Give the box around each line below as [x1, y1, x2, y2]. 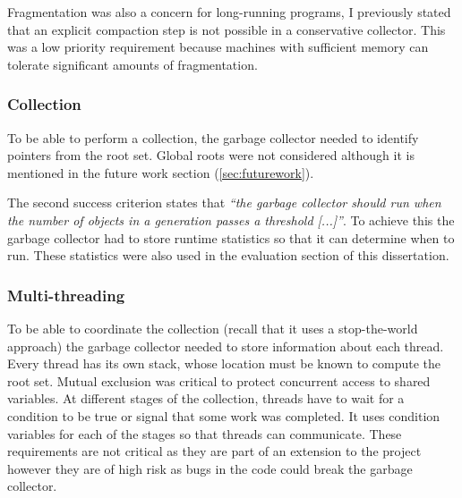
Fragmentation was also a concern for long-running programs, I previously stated [7, 3, 451, 21]
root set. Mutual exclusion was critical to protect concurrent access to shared [7, 371, 431, 390]
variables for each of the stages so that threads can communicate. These [7, 424, 402, 443]
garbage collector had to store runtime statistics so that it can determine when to [7, 228, 455, 247]
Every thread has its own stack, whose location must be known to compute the [7, 354, 441, 373]
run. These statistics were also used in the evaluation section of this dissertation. [7, 246, 449, 265]
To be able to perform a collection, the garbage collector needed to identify [7, 128, 419, 147]
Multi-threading [7, 283, 125, 306]
